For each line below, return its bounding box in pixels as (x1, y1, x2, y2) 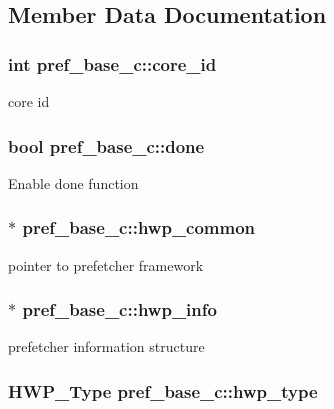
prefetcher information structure (8, 336, 205, 357)
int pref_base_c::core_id (8, 51, 217, 76)
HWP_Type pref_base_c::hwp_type (8, 378, 318, 403)
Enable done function (8, 172, 139, 193)
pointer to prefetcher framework (8, 254, 204, 275)
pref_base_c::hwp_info (22, 297, 217, 322)
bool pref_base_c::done (8, 133, 205, 158)
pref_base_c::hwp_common (22, 215, 256, 240)
